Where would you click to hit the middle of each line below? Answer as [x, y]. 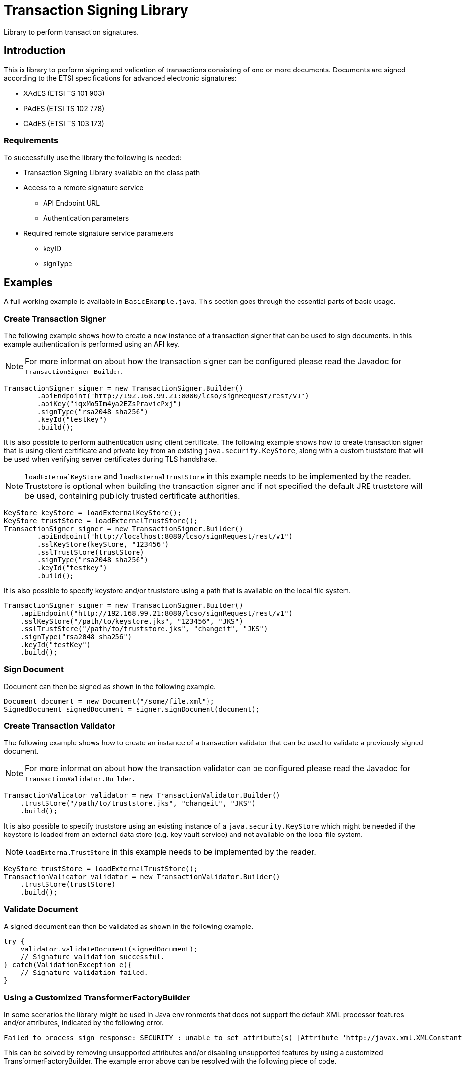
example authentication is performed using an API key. [92, 344]
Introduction [35, 51]
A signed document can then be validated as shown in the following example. [129, 927]
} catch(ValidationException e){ [68, 965]
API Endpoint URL [72, 203]
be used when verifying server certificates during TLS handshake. [111, 459]
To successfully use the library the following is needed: [93, 158]
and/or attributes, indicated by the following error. [84, 1022]
